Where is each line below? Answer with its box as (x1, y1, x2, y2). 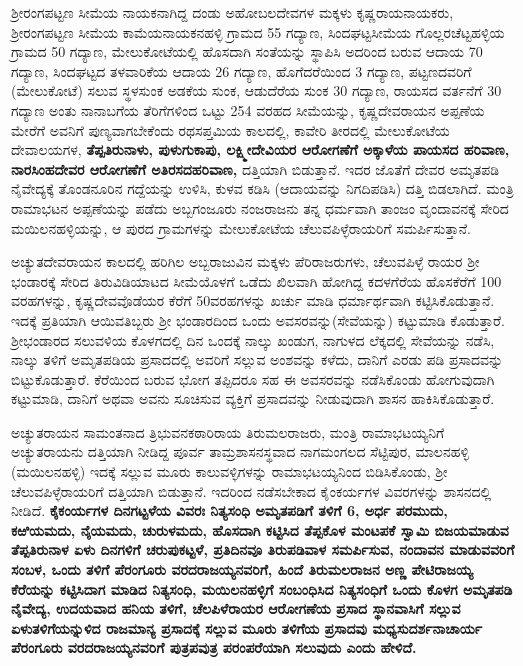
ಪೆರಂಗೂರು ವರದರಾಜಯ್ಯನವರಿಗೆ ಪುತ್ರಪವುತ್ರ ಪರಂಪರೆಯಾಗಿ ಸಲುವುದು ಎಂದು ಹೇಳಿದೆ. (11, 637, 417, 658)
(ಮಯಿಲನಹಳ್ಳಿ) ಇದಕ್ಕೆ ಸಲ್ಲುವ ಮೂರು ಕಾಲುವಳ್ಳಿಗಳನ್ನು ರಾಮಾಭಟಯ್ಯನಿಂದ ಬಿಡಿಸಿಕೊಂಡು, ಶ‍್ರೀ (11, 461, 448, 482)
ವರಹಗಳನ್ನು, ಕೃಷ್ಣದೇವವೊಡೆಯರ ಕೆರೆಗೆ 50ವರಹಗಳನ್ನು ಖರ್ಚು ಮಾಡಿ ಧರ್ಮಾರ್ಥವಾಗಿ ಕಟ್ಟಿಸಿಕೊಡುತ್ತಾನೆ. (11, 290, 495, 311)
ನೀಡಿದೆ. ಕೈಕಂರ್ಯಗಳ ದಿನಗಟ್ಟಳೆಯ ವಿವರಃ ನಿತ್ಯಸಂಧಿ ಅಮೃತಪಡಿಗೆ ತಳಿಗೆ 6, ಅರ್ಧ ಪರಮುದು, (11, 500, 448, 521)
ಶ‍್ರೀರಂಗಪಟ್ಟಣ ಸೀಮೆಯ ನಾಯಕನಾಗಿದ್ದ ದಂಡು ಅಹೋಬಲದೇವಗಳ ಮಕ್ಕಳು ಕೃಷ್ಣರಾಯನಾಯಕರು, (11, 2, 454, 22)
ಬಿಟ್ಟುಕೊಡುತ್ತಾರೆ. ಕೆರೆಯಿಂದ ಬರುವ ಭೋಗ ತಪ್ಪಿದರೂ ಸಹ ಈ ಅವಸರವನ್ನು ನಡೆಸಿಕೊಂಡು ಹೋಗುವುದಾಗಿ (11, 368, 495, 389)
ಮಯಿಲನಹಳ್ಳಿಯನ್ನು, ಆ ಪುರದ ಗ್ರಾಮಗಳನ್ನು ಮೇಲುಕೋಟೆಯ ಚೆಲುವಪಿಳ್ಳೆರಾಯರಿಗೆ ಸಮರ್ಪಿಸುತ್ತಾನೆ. (11, 217, 471, 238)
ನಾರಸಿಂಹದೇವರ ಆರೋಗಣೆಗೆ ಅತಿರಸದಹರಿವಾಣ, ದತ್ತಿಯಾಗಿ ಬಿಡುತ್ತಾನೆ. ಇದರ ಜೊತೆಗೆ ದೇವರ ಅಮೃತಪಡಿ (11, 158, 500, 179)
